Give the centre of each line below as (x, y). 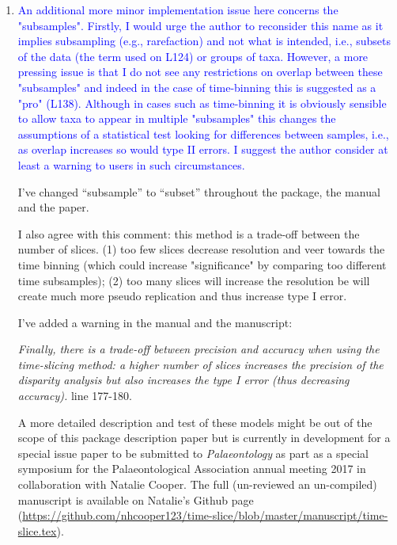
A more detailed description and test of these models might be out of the (195, 422)
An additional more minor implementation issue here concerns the (178, 10)
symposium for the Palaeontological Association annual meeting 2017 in (192, 469)
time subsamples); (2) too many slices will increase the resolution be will (194, 280)
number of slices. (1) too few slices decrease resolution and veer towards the (201, 249)
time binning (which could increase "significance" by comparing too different (202, 264)
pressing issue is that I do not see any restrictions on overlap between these (200, 72)
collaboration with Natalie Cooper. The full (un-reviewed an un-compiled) (197, 484)
